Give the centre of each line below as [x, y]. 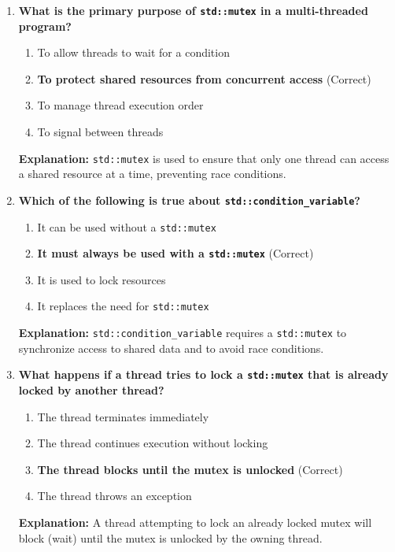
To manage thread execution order [120, 105]
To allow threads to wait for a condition [133, 52]
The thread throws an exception [114, 496]
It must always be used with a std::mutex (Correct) [175, 253]
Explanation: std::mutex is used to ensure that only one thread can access [204, 158]
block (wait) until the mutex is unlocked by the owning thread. [170, 537]
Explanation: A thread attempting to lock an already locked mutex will [195, 522]
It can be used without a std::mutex [127, 226]
